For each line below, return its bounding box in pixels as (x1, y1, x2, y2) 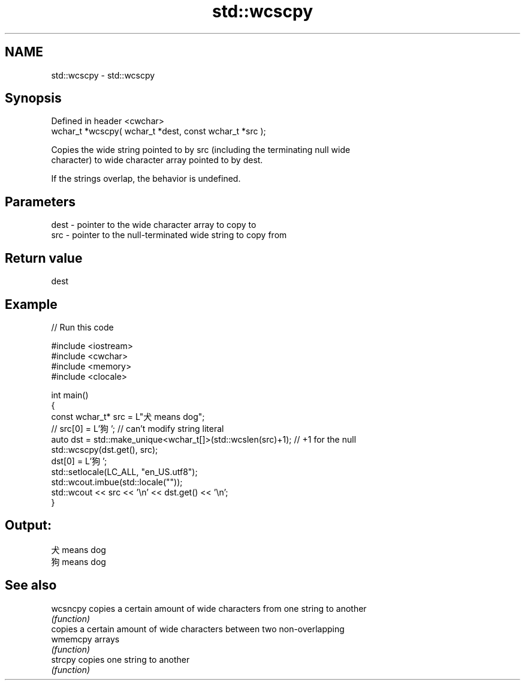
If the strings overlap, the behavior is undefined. (51, 173, 241, 184)
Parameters (5, 194, 76, 209)
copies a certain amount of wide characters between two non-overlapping (51, 623, 345, 634)
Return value (5, 250, 83, 266)
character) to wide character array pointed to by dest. (51, 155, 263, 166)
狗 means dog (51, 556, 106, 567)
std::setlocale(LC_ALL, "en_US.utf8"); (51, 466, 198, 477)
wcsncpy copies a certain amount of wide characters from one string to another (51, 603, 367, 614)
